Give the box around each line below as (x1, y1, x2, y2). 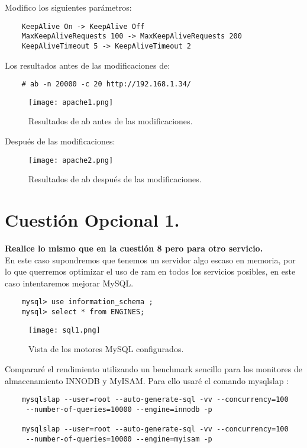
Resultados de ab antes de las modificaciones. (28, 115, 193, 127)
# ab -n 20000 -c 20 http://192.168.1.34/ (21, 80, 191, 89)
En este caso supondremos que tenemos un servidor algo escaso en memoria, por (5, 253, 296, 266)
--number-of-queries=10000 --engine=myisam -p (25, 434, 212, 443)
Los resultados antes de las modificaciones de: (5, 59, 170, 71)
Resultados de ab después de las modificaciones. (28, 173, 202, 185)
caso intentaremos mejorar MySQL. (5, 276, 134, 289)
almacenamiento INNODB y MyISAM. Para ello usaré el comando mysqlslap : (5, 374, 289, 386)
